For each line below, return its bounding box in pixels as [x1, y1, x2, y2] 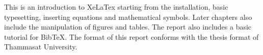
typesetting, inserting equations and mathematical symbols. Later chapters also [4, 11, 252, 22]
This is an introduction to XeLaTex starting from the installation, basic [4, 2, 228, 12]
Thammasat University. [4, 41, 77, 52]
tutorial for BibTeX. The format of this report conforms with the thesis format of [4, 31, 259, 42]
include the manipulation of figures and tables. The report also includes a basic [4, 21, 252, 32]
